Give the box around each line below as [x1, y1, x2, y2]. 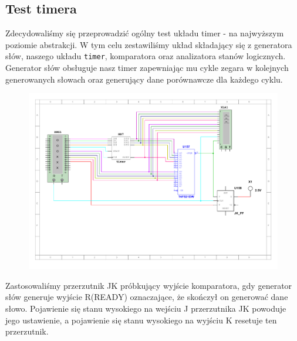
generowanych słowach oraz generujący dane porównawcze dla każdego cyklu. [5, 73, 283, 85]
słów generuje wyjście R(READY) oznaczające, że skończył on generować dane [5, 291, 288, 303]
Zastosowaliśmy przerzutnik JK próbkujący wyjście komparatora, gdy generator [5, 279, 292, 291]
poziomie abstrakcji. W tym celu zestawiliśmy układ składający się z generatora [5, 38, 292, 50]
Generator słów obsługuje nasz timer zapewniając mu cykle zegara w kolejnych [5, 62, 289, 74]
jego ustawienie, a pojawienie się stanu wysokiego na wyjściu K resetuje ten [5, 313, 277, 326]
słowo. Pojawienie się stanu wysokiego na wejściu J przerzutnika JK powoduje [5, 302, 286, 315]
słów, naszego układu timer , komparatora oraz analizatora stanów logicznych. [5, 50, 286, 62]
